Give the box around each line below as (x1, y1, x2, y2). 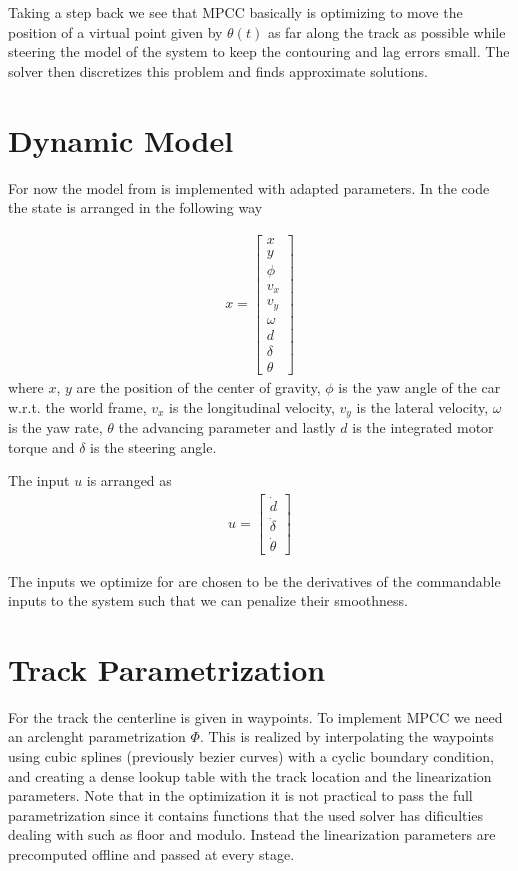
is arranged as (86, 470, 172, 491)
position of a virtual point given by (8, 21, 223, 42)
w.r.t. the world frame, (8, 396, 147, 417)
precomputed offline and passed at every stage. (8, 843, 295, 864)
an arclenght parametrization (8, 726, 186, 747)
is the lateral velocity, (356, 396, 489, 417)
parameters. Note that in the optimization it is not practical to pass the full (8, 785, 473, 806)
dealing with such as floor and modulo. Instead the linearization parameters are (8, 824, 496, 845)
